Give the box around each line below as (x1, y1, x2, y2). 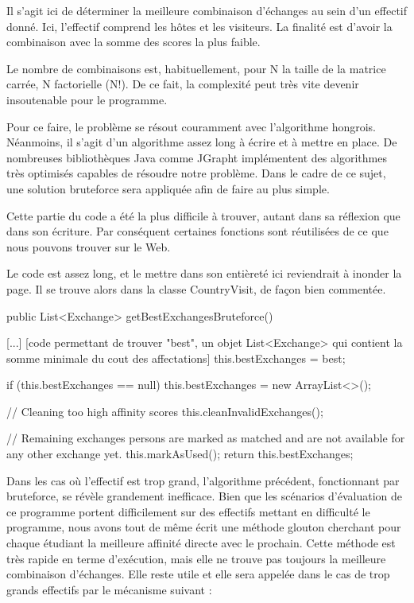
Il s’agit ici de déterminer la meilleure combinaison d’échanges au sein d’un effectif (6, 2, 407, 18)
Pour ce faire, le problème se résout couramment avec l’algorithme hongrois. (6, 118, 376, 134)
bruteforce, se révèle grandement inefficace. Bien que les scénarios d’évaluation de (6, 488, 403, 504)
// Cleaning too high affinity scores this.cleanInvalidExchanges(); (6, 403, 323, 419)
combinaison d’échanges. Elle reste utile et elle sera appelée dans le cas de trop (6, 566, 390, 582)
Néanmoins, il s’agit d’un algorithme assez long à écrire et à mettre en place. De (6, 134, 397, 150)
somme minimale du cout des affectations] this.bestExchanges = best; (6, 349, 346, 366)
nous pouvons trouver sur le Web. (6, 238, 171, 255)
